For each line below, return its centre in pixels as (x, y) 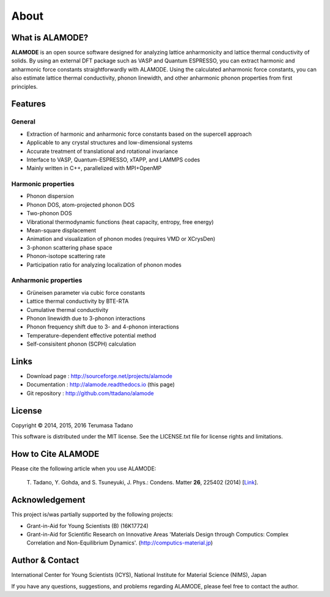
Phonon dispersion (50, 196)
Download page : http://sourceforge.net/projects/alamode (99, 376)
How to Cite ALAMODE (55, 454)
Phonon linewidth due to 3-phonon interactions (86, 318)
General (24, 122)
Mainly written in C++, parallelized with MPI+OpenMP (94, 168)
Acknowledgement (48, 500)
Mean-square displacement (61, 231)
